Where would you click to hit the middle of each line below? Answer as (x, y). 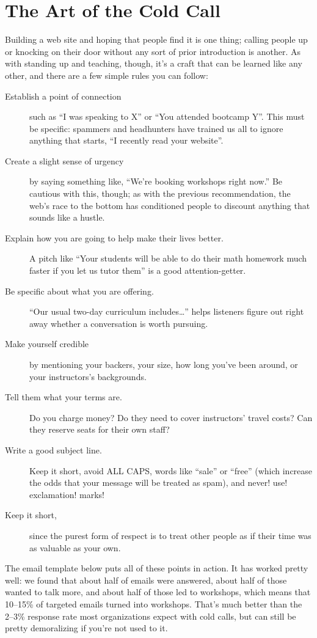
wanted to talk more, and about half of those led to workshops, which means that (158, 592)
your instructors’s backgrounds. (88, 376)
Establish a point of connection (63, 96)
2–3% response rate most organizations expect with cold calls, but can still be (151, 616)
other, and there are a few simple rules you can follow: (107, 75)
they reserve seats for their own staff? (100, 429)
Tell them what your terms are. (64, 397)
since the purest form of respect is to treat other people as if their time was (170, 535)
